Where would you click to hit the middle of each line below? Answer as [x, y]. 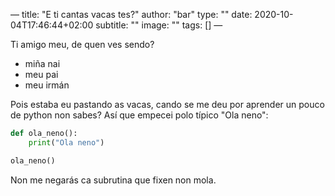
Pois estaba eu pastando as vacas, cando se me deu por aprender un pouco [167, 104]
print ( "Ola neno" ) [66, 142]
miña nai [42, 63]
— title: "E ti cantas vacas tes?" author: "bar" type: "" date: [131, 14]
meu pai [41, 74]
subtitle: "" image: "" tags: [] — [159, 25]
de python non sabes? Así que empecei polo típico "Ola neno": [139, 115]
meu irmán [47, 85]
